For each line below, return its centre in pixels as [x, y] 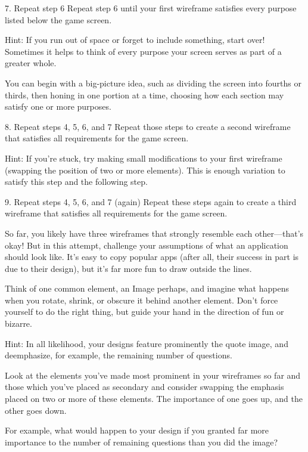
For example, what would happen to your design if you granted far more [137, 430]
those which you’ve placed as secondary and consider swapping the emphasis [144, 387]
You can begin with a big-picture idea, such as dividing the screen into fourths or [153, 83]
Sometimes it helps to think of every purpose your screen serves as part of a [143, 51]
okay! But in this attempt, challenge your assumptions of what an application [147, 245]
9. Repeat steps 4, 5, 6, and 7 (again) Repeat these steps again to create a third [151, 201]
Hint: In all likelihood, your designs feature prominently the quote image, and [147, 343]
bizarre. [18, 323]
